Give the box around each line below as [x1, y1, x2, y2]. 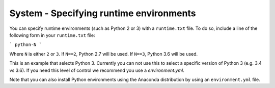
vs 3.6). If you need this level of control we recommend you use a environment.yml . [9, 67, 184, 73]
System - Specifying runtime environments [9, 8, 196, 19]
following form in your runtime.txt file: [9, 32, 95, 38]
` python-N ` [9, 42, 42, 48]
